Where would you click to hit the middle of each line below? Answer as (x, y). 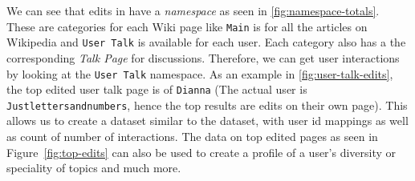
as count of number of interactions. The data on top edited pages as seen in (192, 137)
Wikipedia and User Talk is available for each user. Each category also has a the (206, 42)
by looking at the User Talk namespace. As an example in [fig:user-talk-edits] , (200, 73)
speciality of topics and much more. (94, 168)
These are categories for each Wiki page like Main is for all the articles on (187, 26)
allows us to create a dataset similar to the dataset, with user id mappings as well (207, 121)
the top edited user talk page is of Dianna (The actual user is (157, 89)
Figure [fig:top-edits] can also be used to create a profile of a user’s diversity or (201, 152)
